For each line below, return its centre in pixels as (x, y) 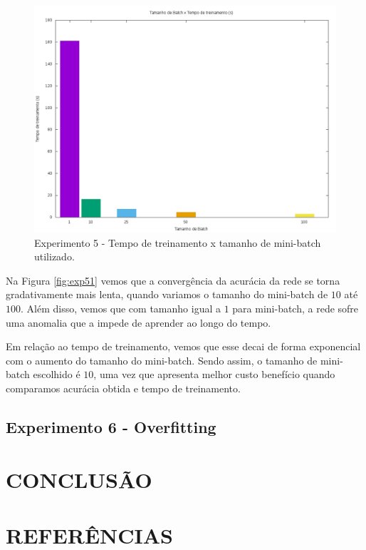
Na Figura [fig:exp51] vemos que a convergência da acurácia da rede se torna (173, 280)
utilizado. (54, 256)
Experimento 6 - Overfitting (111, 426)
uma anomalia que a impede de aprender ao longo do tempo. (138, 322)
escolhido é (57, 374)
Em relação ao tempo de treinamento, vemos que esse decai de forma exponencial (183, 346)
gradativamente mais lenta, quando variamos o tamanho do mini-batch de (167, 294)
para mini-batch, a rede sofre (296, 308)
